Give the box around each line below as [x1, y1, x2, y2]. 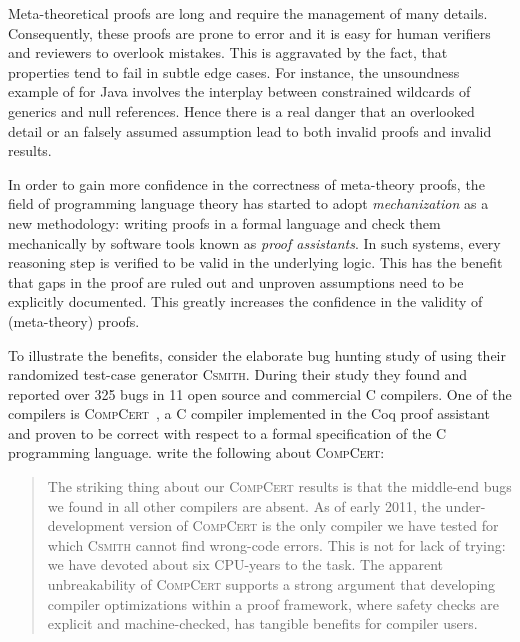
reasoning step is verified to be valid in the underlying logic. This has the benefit [8, 252, 503, 273]
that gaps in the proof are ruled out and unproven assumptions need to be [8, 271, 464, 292]
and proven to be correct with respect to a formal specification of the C [8, 422, 447, 443]
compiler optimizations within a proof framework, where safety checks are [47, 593, 499, 614]
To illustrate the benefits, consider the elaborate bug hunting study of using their [8, 344, 506, 365]
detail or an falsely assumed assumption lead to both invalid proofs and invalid [8, 120, 492, 141]
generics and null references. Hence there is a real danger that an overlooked [8, 100, 475, 121]
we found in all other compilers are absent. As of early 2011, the [47, 495, 441, 516]
